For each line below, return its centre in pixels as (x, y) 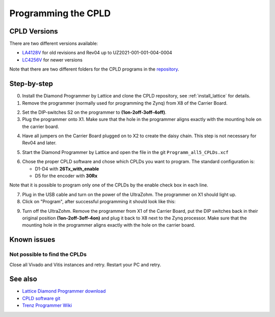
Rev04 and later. (39, 143)
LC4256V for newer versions (52, 60)
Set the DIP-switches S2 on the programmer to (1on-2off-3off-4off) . (94, 112)
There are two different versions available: (54, 44)
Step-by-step (31, 84)
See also (23, 279)
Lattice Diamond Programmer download (64, 291)
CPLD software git (41, 298)
